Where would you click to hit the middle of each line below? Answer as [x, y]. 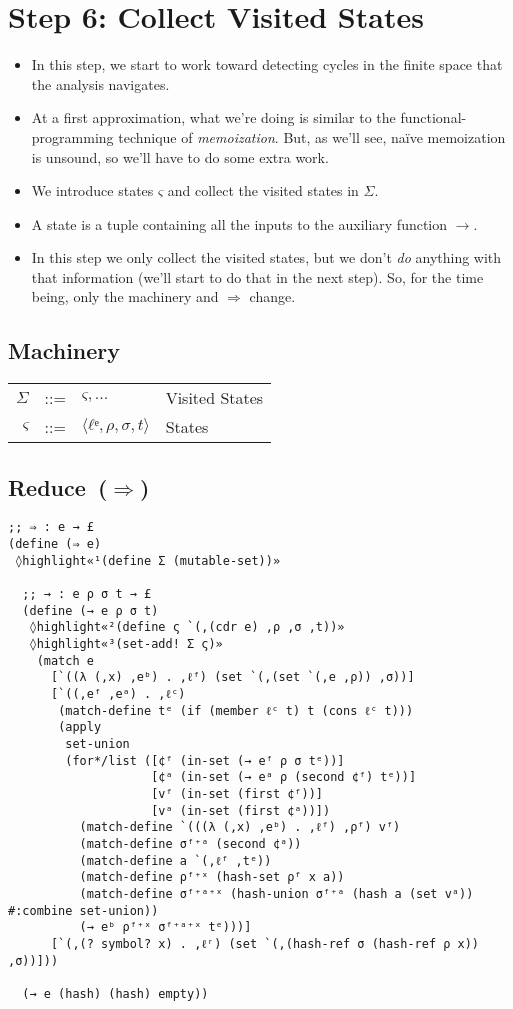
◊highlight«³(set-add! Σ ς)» [126, 644]
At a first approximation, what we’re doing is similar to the [213, 117]
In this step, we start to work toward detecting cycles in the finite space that [267, 64]
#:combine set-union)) [83, 910]
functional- [433, 117]
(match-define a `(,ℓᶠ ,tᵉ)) [175, 860]
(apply [80, 727]
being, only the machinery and [125, 296]
